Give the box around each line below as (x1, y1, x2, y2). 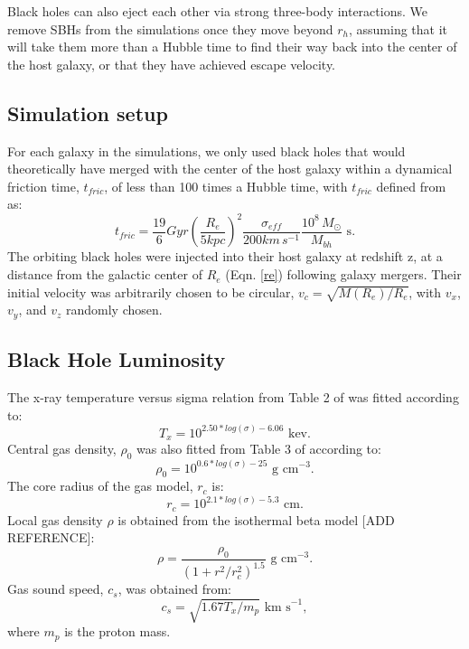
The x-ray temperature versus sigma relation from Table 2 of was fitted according (7, 388, 459, 407)
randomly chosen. (65, 300, 163, 319)
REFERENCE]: (7, 528, 95, 547)
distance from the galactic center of (7, 265, 202, 284)
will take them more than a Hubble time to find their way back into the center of (7, 37, 457, 56)
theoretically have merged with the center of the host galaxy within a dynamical (7, 159, 453, 178)
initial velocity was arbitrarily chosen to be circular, (7, 282, 295, 301)
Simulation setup (7, 99, 168, 127)
